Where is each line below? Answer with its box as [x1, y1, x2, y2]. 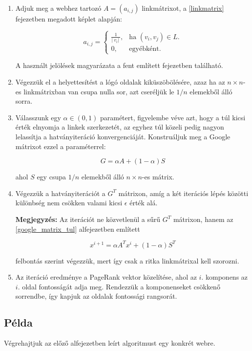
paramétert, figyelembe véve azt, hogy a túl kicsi [100, 112, 246, 122]
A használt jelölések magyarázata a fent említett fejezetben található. [15, 60, 223, 70]
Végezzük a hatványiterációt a [15, 188, 105, 198]
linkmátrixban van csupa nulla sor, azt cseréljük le [23, 86, 174, 96]
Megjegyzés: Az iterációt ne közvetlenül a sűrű [15, 214, 161, 224]
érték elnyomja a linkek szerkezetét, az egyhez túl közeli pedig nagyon [15, 122, 224, 132]
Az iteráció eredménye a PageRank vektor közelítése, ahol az [15, 272, 197, 282]
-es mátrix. [142, 172, 174, 182]
